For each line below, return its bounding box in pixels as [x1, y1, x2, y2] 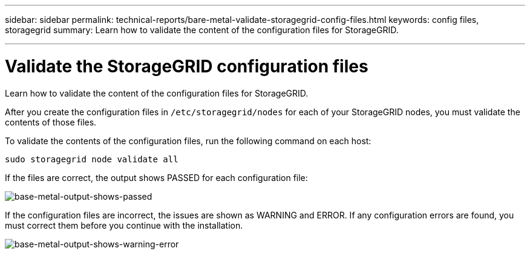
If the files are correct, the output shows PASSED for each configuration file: [5, 172, 308, 183]
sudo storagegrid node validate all [5, 154, 178, 164]
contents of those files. [5, 116, 97, 127]
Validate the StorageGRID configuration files [5, 56, 368, 77]
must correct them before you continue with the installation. [5, 220, 243, 230]
